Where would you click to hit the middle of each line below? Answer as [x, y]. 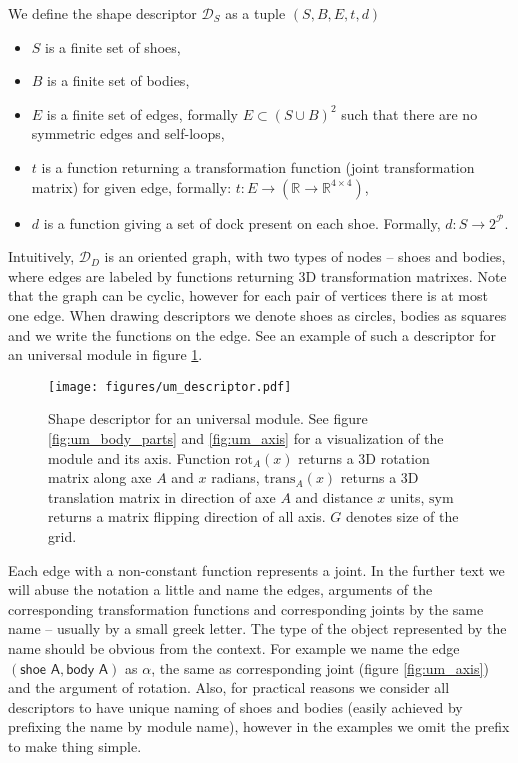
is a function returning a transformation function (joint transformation [258, 166]
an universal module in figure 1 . [105, 354]
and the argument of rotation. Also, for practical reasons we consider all [229, 687]
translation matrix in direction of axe [162, 496]
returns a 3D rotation [364, 457]
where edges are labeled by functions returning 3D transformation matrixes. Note [257, 275]
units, [407, 496]
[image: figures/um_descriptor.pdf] [170, 386]
